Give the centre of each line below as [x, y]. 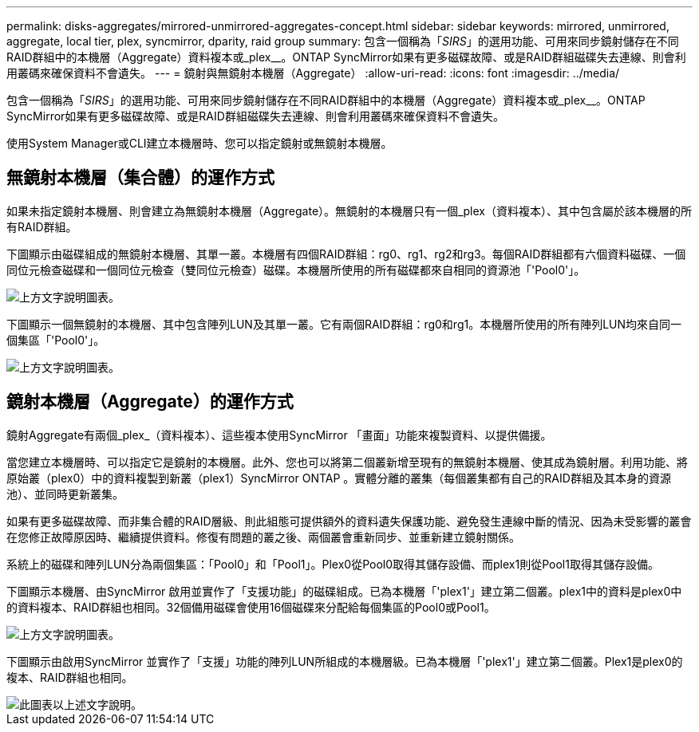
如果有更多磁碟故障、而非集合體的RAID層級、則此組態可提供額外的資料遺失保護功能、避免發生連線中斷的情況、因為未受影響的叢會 [349, 521]
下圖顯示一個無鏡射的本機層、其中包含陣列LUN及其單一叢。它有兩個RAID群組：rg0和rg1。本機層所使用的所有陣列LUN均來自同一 [344, 324]
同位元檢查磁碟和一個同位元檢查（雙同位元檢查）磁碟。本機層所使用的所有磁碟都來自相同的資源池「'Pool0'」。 [296, 270]
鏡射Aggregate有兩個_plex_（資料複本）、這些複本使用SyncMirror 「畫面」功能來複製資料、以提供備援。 [279, 435]
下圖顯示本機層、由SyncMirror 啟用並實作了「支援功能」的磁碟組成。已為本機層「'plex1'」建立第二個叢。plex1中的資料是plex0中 [344, 591]
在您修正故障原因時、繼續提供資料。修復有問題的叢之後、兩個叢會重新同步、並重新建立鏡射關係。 [263, 537]
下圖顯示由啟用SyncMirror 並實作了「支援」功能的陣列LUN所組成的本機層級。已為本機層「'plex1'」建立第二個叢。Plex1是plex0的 [345, 661]
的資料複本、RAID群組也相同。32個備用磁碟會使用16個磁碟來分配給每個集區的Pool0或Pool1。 [251, 607]
